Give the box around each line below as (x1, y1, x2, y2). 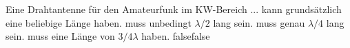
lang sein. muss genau (213, 15, 305, 29)
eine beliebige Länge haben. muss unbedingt (6, 15, 192, 29)
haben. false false (141, 29, 210, 43)
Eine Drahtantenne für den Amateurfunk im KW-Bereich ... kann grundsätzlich (6, 2, 342, 16)
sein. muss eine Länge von (6, 29, 115, 43)
